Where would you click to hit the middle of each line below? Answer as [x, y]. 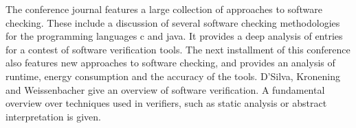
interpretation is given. [54, 116]
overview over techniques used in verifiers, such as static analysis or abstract [166, 103]
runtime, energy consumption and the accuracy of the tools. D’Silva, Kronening [173, 76]
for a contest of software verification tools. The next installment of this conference [178, 49]
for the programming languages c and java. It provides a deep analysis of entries [174, 36]
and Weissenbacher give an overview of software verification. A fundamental [165, 89]
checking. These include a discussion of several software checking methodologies [173, 22]
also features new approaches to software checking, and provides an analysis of [170, 63]
